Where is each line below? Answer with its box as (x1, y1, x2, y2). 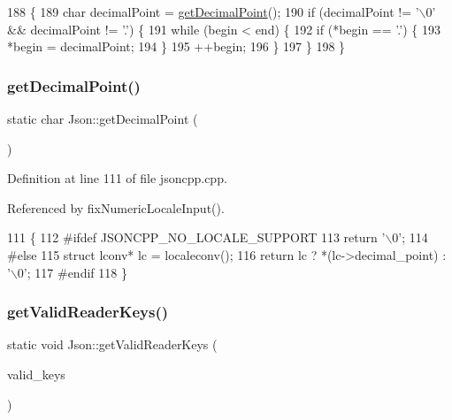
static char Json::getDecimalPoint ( (7, 110, 198, 127)
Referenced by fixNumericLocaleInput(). (7, 198, 225, 217)
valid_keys (7, 364, 65, 383)
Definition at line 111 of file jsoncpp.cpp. (7, 169, 227, 187)
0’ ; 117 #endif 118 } (17, 263, 127, 281)
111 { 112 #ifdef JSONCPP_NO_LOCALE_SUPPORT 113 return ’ (7, 228, 386, 247)
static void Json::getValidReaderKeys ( (7, 335, 218, 354)
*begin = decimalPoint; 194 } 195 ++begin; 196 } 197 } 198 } (7, 37, 346, 56)
